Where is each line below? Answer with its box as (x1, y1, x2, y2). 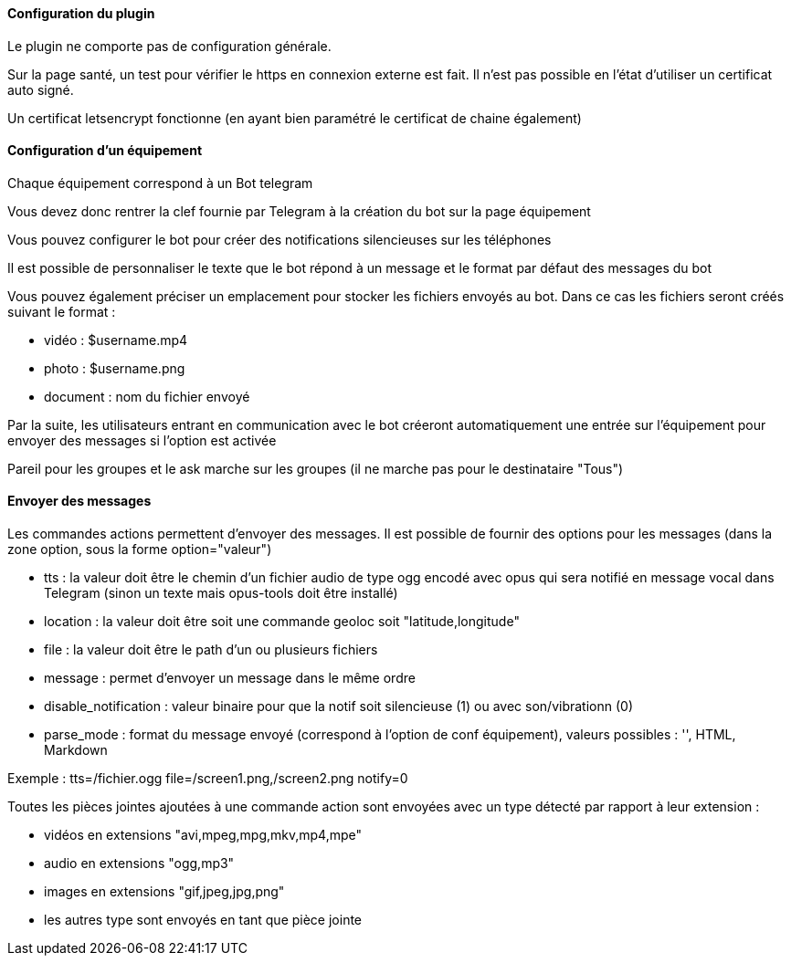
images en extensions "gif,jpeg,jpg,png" (44, 884, 285, 900)
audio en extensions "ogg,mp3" (44, 855, 235, 872)
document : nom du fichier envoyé (44, 388, 250, 404)
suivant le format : (7, 303, 116, 319)
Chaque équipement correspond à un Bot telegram (7, 174, 313, 191)
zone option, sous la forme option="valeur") (7, 541, 272, 558)
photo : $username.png (44, 360, 185, 376)
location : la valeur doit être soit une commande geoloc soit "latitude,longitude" (44, 613, 520, 630)
